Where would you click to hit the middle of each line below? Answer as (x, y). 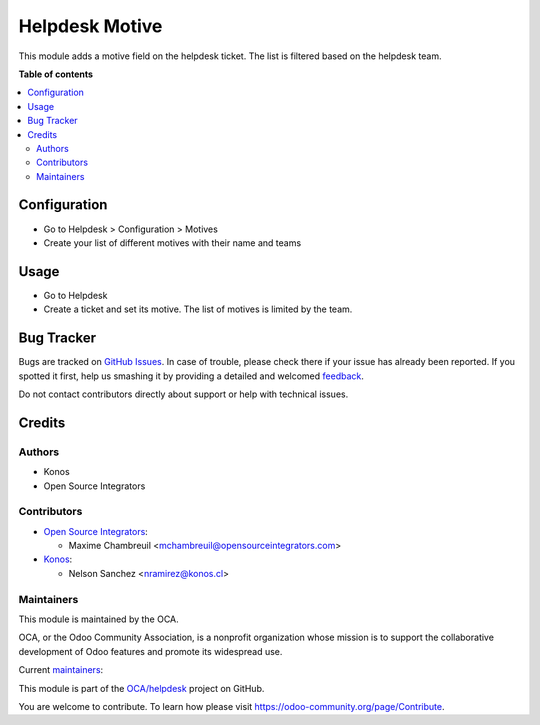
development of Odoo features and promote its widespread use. (150, 651)
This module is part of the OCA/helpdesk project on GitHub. (141, 688)
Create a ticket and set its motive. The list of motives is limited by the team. (198, 309)
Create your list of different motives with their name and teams (172, 242)
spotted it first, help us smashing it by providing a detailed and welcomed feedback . (191, 376)
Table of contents (56, 74)
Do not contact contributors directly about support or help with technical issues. (183, 394)
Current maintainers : (61, 670)
